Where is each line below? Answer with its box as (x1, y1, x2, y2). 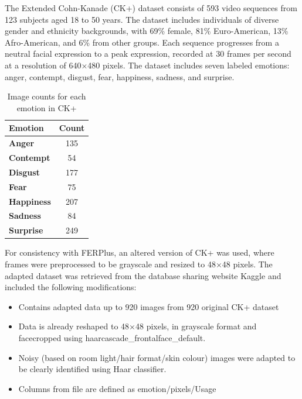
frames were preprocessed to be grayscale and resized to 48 (5, 257, 216, 270)
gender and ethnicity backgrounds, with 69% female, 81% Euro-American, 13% (5, 25, 289, 37)
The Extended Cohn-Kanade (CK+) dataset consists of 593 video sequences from (5, 2, 297, 13)
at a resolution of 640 (5, 59, 82, 71)
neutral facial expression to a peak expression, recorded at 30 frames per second (5, 47, 291, 60)
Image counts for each (7, 90, 86, 102)
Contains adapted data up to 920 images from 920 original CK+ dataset (18, 300, 279, 312)
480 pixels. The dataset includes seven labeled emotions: (87, 59, 290, 71)
